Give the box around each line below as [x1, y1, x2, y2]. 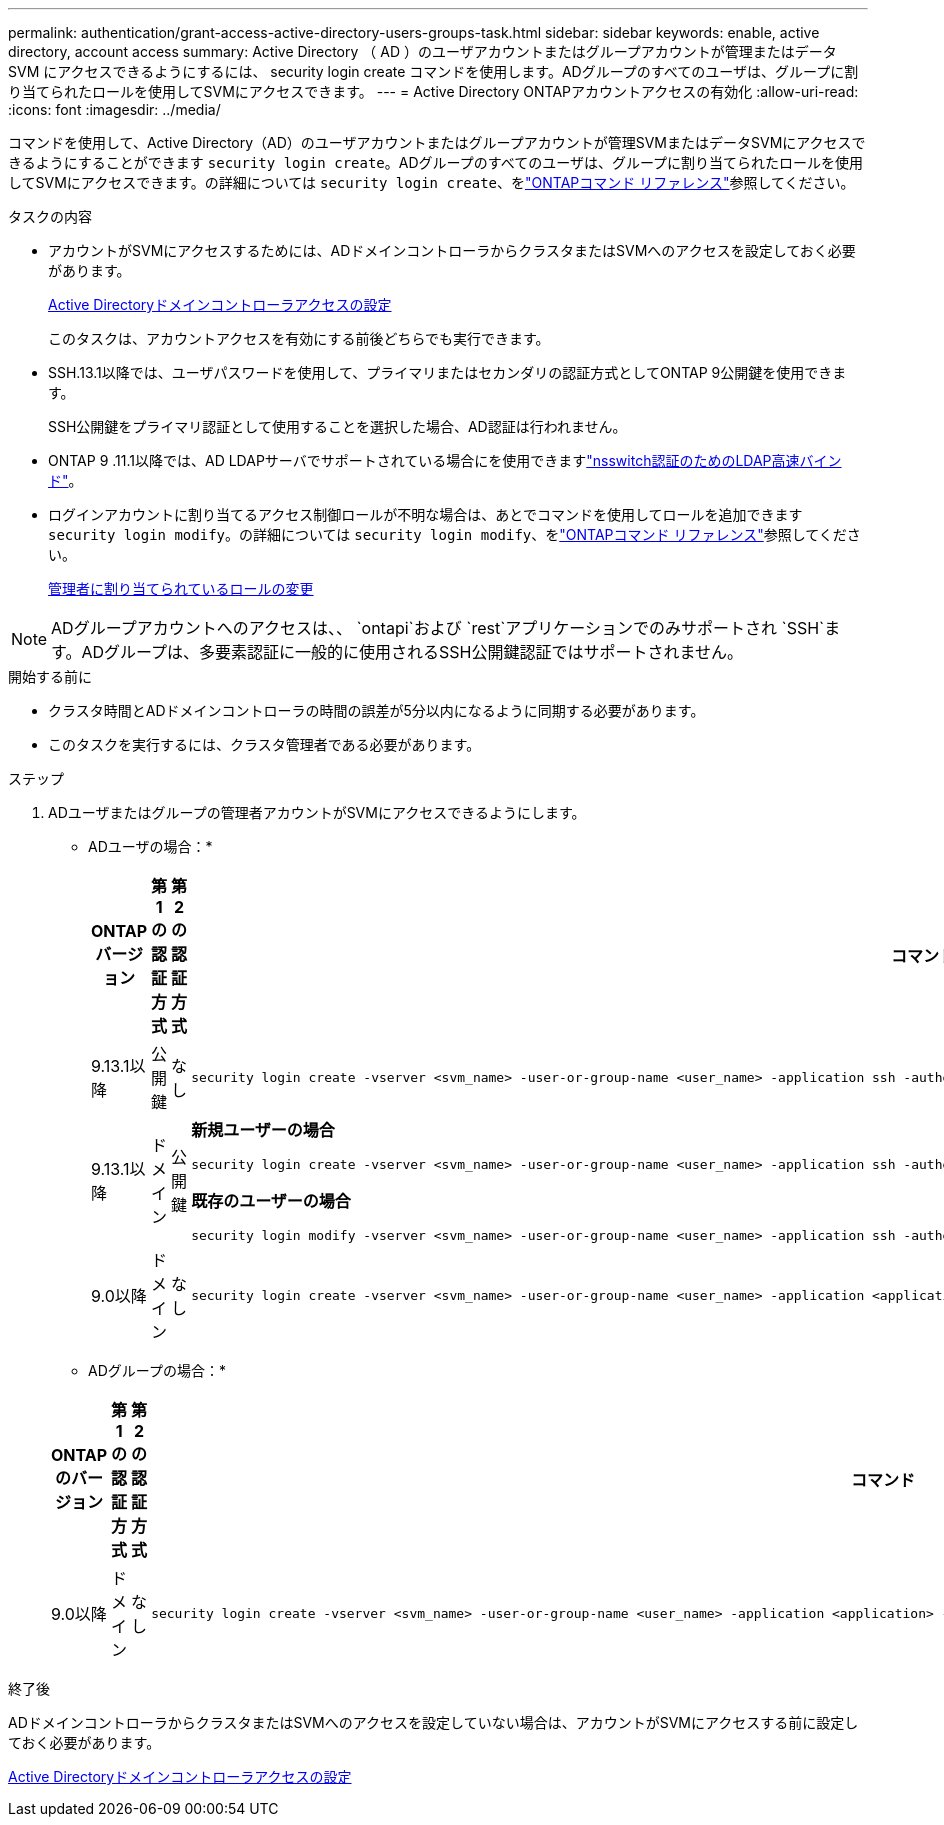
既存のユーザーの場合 [191, 1191, 351, 1211]
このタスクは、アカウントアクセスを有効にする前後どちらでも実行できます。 [48, 330, 550, 347]
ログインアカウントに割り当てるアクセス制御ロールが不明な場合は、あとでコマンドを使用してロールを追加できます [48, 506, 803, 523]
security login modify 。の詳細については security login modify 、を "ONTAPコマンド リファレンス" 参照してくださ [48, 526, 861, 543]
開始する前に [8, 668, 92, 685]
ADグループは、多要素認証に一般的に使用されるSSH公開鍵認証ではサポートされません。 [81, 642, 744, 662]
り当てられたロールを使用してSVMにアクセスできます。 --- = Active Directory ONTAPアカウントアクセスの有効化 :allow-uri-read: [8, 83, 859, 100]
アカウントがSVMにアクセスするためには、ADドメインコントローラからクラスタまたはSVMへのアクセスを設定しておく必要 [48, 242, 856, 259]
